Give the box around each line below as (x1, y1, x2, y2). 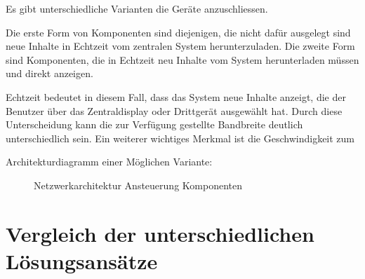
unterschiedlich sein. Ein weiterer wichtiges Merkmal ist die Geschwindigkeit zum (6, 130, 355, 145)
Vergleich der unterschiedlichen (6, 219, 314, 247)
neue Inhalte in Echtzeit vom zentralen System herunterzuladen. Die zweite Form (6, 39, 355, 53)
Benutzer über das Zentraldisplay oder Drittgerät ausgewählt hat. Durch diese (6, 103, 343, 118)
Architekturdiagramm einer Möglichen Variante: (6, 154, 213, 169)
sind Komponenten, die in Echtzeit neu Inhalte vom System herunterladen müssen (6, 52, 359, 67)
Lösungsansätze (6, 246, 158, 275)
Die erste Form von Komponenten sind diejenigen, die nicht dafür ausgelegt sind (6, 25, 351, 39)
